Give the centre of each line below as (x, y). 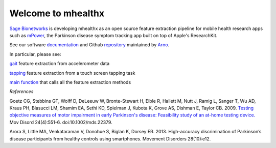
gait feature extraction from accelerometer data (60, 64)
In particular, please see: (35, 54)
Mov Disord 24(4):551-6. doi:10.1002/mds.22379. (61, 122)
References (21, 92)
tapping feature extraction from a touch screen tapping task (72, 73)
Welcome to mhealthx (57, 13)
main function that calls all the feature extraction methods (70, 82)
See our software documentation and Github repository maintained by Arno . (89, 45)
